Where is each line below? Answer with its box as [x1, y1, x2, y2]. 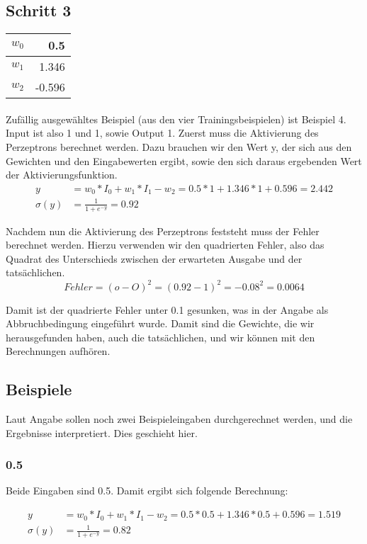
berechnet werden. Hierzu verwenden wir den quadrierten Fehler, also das [6, 237, 324, 252]
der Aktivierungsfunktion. [6, 167, 118, 182]
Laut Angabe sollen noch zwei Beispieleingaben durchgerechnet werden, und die [6, 412, 353, 426]
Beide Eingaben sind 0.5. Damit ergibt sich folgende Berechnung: [6, 483, 288, 498]
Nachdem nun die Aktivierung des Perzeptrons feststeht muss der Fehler [6, 223, 320, 238]
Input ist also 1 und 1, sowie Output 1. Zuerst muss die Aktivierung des [6, 125, 319, 140]
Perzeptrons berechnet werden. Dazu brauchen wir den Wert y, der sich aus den [6, 139, 352, 154]
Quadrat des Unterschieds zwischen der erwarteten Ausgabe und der [6, 251, 303, 266]
